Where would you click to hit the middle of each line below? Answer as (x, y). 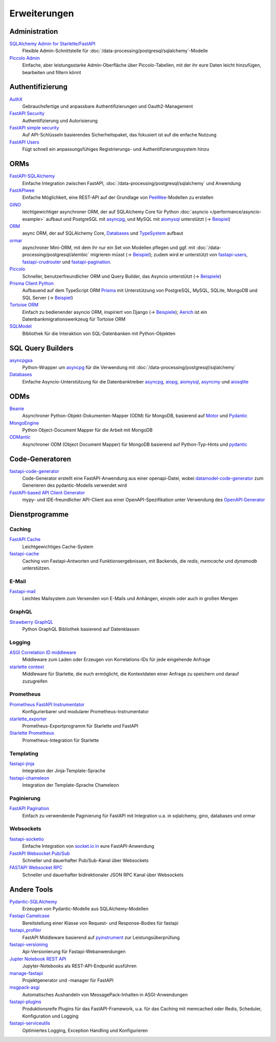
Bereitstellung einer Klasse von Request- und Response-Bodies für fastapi (100, 923)
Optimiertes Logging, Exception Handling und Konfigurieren (85, 1030)
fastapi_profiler (25, 930)
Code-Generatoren (40, 459)
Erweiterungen (42, 13)
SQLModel (20, 326)
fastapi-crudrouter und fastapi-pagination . (67, 262)
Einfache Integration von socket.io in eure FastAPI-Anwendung (88, 846)
